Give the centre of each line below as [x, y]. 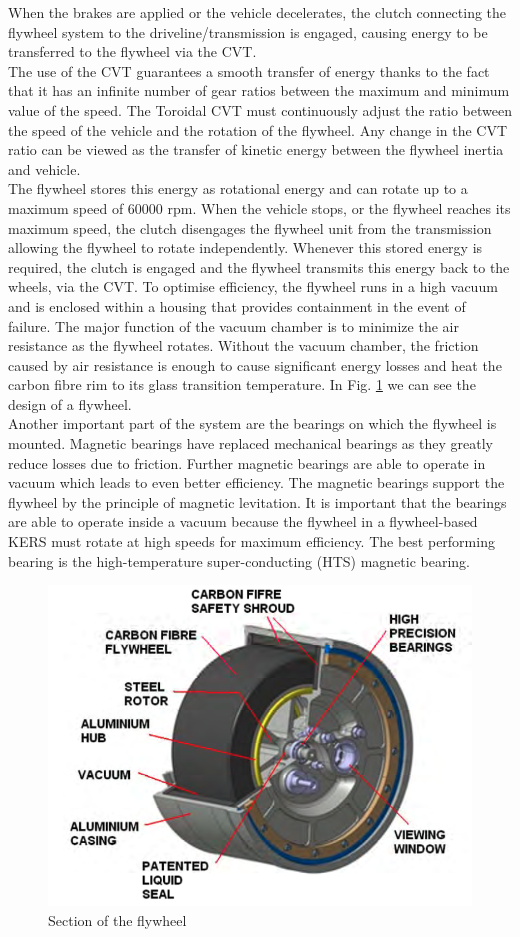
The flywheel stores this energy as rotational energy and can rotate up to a [238, 188]
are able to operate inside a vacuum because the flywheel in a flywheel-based [243, 521]
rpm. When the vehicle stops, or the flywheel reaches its [339, 207]
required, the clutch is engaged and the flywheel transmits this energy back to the [259, 266]
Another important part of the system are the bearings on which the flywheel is [252, 423]
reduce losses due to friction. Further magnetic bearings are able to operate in [247, 462]
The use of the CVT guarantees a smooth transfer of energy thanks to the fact [249, 70]
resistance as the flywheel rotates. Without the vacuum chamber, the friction [243, 345]
